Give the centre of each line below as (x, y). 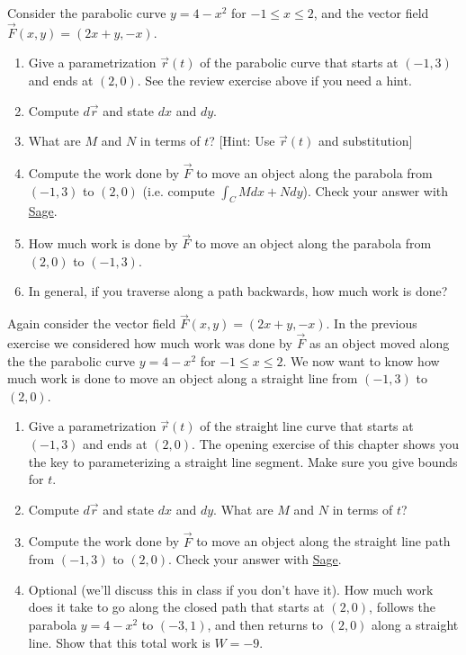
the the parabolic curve (72, 360)
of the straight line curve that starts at (307, 426)
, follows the (403, 607)
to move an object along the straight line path (323, 541)
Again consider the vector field (92, 323)
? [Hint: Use (242, 141)
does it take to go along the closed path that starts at (176, 607)
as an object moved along (379, 343)
